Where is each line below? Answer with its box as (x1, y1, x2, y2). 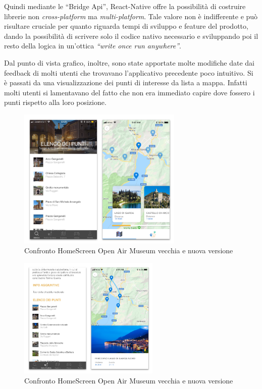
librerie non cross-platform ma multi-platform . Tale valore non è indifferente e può (4, 11, 258, 21)
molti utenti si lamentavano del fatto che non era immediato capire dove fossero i (4, 87, 255, 97)
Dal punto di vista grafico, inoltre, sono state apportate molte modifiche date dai (4, 57, 255, 68)
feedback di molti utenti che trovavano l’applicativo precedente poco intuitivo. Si (4, 67, 253, 78)
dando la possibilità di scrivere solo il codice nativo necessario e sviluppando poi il (4, 30, 258, 41)
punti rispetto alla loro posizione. (4, 97, 107, 107)
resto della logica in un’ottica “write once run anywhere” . (4, 40, 181, 51)
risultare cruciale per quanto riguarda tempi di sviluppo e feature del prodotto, (4, 21, 248, 31)
